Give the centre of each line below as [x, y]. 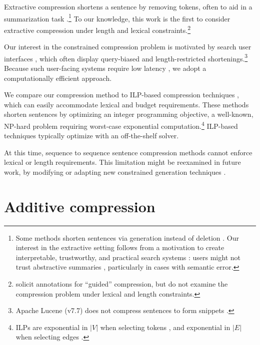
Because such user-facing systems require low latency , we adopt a [105, 68]
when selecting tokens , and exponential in [165, 327]
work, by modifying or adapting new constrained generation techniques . [115, 172]
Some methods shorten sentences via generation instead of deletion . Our [127, 237]
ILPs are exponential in [52, 327]
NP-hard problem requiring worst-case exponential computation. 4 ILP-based [121, 125]
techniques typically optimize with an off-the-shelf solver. [91, 136]
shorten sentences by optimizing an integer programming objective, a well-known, [129, 114]
